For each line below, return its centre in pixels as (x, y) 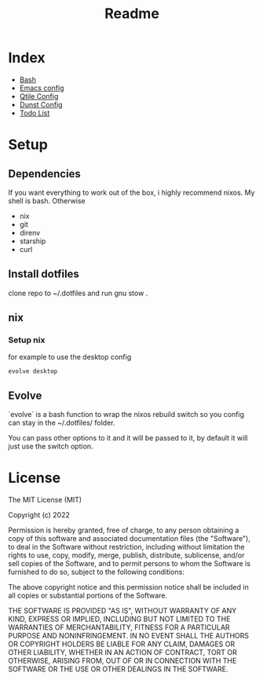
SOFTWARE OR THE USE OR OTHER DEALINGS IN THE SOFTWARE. (118, 669)
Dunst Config (41, 104)
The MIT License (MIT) (45, 500)
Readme (132, 14)
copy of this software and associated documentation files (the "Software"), (130, 539)
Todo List (35, 113)
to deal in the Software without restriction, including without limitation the (126, 547)
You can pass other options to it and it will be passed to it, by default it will (128, 438)
